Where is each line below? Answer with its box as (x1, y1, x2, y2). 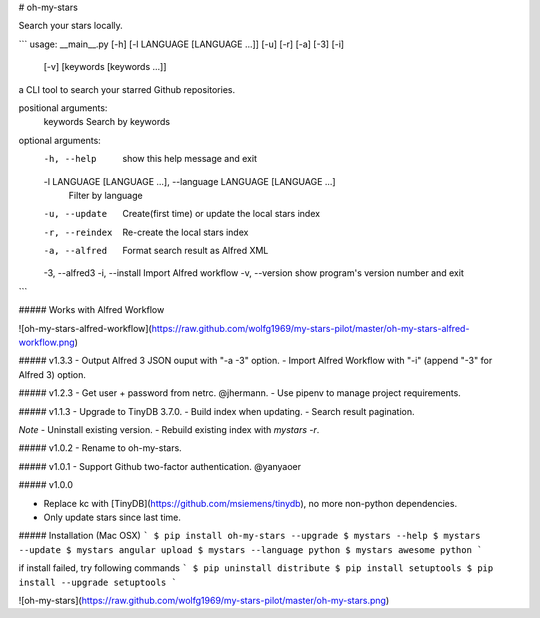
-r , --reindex (43, 226, 113, 238)
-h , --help (43, 153, 97, 165)
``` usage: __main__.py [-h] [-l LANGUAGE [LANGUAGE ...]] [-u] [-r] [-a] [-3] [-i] (18, 38, 345, 50)
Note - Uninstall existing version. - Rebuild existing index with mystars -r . (18, 423, 320, 435)
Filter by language (68, 189, 144, 201)
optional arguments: (18, 134, 102, 146)
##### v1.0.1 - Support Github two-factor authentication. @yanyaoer (18, 460, 302, 472)
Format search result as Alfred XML (122, 245, 269, 257)
